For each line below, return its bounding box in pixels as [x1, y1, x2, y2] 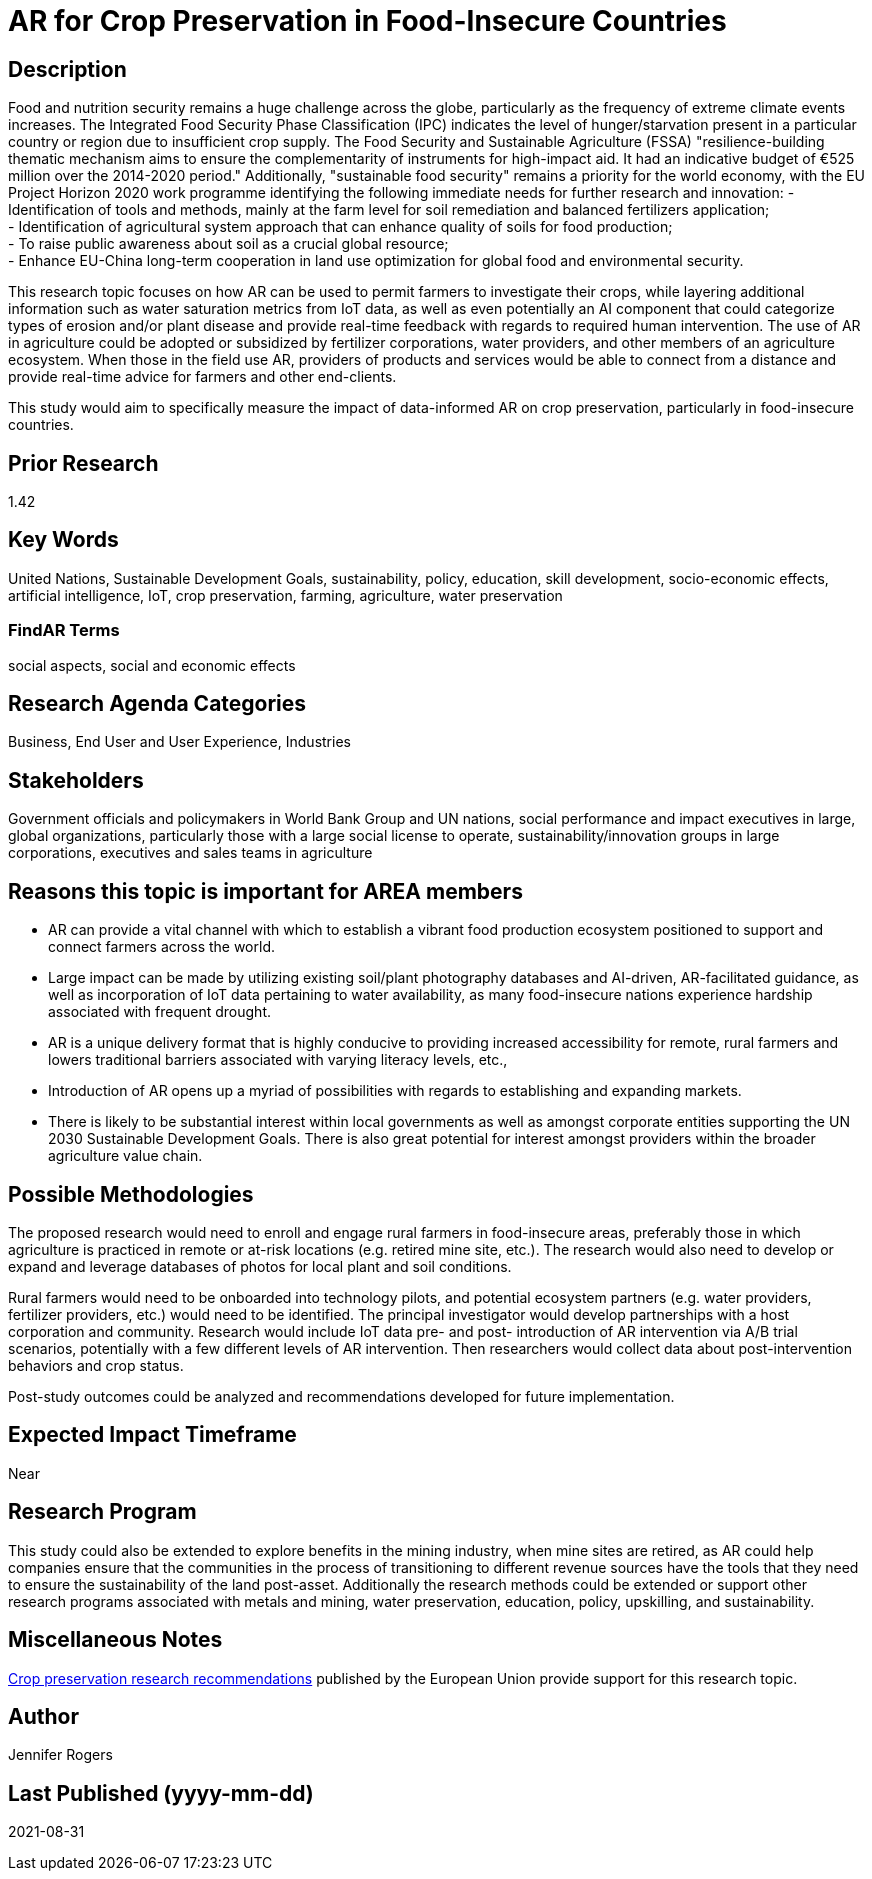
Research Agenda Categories [8, 691, 307, 717]
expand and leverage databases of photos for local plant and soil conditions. [8, 1257, 512, 1275]
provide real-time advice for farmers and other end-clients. [8, 368, 397, 386]
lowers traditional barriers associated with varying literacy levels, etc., [48, 1051, 508, 1069]
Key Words [8, 527, 119, 553]
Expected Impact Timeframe [8, 1422, 297, 1448]
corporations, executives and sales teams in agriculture [8, 844, 373, 862]
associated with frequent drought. [48, 1003, 271, 1021]
